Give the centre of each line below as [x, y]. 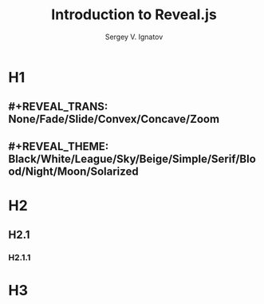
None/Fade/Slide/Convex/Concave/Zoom [114, 119]
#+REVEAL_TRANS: [58, 107]
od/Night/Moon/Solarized [73, 171]
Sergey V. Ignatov [134, 37]
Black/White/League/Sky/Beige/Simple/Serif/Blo [132, 158]
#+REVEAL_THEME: [59, 146]
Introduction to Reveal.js [134, 15]
